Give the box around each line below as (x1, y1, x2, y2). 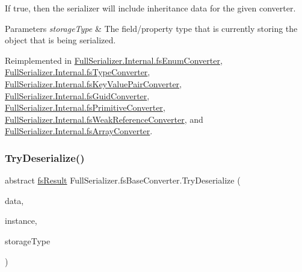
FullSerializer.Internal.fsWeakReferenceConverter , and (5, 113, 203, 125)
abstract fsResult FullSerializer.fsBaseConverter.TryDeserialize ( (5, 174, 241, 187)
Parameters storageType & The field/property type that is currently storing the (5, 22, 298, 34)
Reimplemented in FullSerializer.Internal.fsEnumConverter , (5, 54, 223, 66)
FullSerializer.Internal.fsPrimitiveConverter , (5, 101, 165, 114)
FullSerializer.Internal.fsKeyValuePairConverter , (5, 77, 182, 90)
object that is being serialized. (5, 34, 116, 46)
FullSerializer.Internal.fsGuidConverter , (5, 89, 150, 102)
